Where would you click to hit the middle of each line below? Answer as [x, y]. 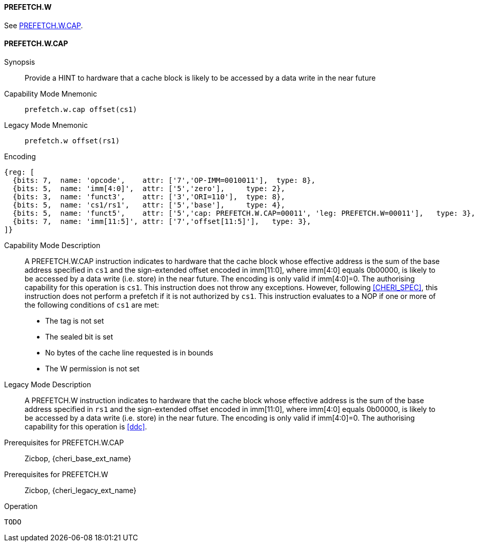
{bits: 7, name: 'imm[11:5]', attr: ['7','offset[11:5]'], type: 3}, [162, 221]
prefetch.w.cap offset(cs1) [81, 109]
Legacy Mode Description [48, 384]
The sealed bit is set [79, 336]
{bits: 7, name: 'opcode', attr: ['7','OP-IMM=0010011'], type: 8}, [164, 180]
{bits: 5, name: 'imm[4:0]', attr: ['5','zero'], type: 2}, [149, 188]
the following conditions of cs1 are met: [92, 305]
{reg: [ [19, 172]
